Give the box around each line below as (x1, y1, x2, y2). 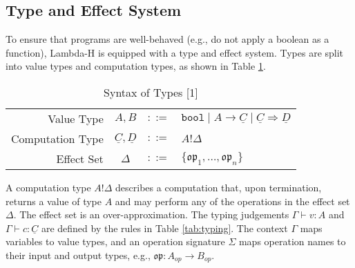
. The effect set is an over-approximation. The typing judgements (13, 207, 289, 222)
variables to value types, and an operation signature (6, 234, 225, 249)
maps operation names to (238, 234, 346, 249)
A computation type (6, 180, 91, 194)
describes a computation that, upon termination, (115, 180, 322, 194)
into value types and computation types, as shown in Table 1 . (6, 59, 266, 73)
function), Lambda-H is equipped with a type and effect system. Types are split (6, 45, 344, 59)
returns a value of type (6, 193, 102, 208)
